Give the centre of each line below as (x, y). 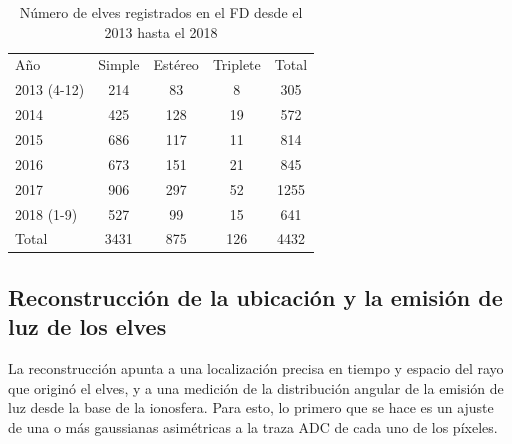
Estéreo (176, 64)
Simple (119, 64)
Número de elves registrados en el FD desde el (161, 12)
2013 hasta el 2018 (161, 31)
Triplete (236, 64)
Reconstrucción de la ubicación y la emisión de (255, 296)
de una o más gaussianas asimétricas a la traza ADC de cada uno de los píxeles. (253, 426)
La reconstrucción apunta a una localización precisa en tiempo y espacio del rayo (256, 368)
